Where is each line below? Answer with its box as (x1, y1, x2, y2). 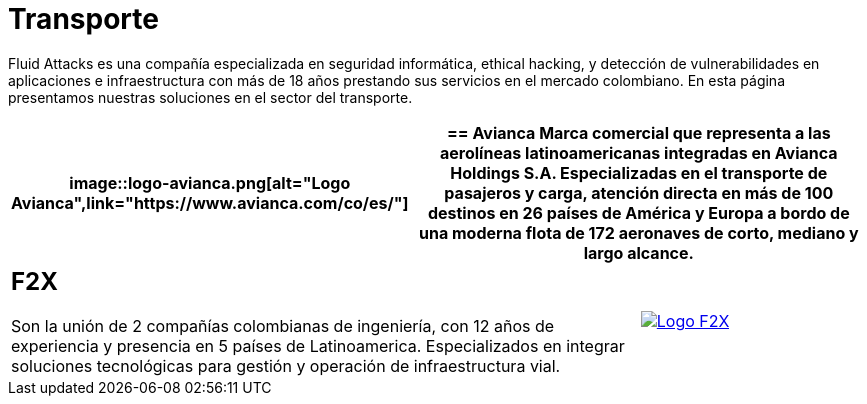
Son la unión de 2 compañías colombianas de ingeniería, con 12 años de (11, 315, 555, 336)
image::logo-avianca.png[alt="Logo (69, 172, 351, 193)
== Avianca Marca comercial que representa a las (446, 122, 831, 143)
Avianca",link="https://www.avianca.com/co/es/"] (11, 192, 409, 213)
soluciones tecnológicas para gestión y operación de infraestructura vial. (11, 355, 561, 376)
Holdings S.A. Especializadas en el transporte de (450, 162, 828, 183)
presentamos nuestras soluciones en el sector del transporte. (8, 88, 413, 106)
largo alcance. (583, 242, 694, 263)
